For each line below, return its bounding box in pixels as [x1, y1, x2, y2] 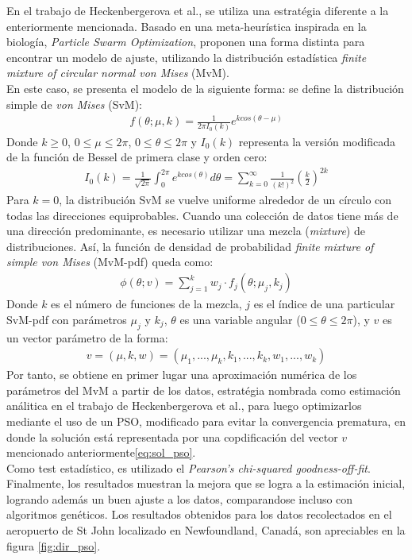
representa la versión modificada [238, 133, 395, 149]
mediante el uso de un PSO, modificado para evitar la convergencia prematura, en [6, 412, 406, 429]
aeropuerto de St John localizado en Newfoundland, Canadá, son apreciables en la [6, 522, 406, 539]
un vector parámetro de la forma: [6, 329, 168, 346]
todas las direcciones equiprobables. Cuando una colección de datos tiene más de [6, 207, 399, 223]
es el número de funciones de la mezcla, [51, 295, 242, 312]
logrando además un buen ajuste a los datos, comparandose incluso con [6, 490, 353, 507]
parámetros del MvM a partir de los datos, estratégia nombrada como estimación [6, 381, 401, 398]
